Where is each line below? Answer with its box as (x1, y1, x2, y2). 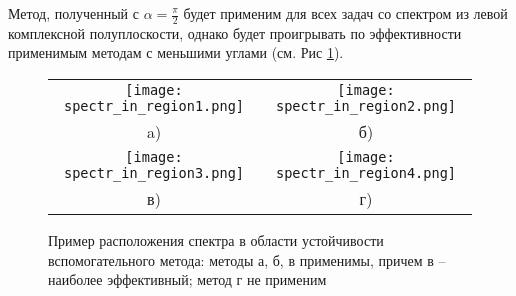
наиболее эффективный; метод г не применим (48, 269, 327, 290)
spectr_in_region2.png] (275, 98, 457, 115)
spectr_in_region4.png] (275, 165, 457, 182)
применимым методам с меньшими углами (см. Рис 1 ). (8, 42, 344, 63)
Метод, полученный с (8, 3, 139, 23)
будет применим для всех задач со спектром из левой (183, 3, 508, 23)
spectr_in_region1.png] (63, 98, 245, 115)
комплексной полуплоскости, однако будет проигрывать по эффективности (8, 22, 462, 43)
